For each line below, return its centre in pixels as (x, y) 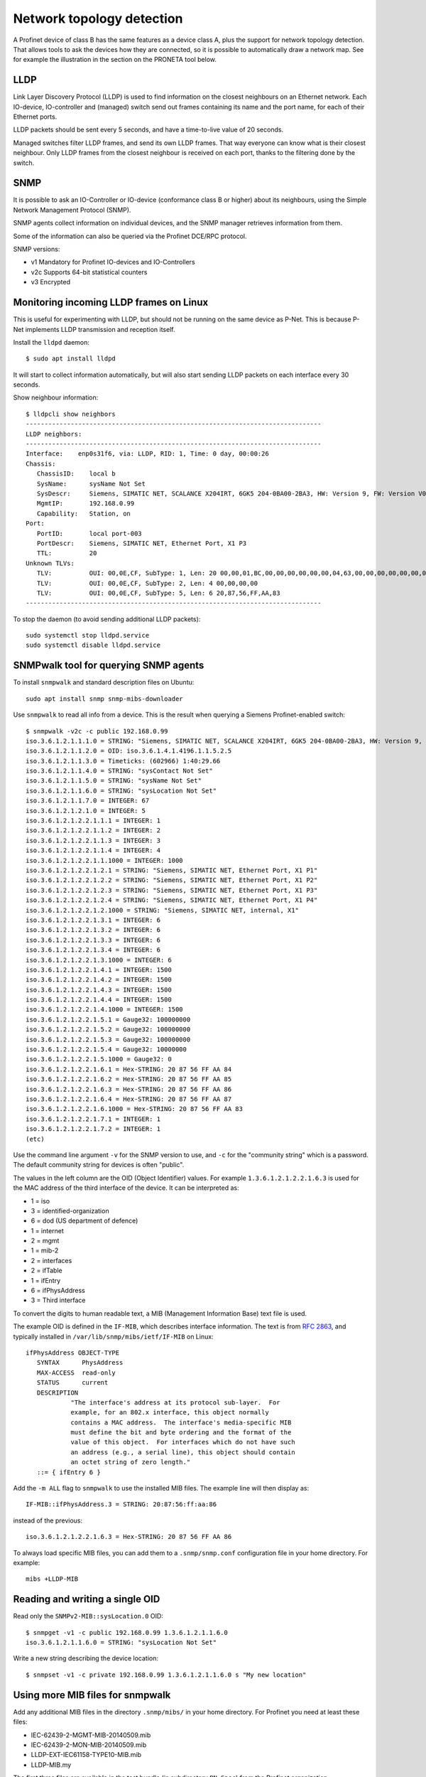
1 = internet (47, 1230)
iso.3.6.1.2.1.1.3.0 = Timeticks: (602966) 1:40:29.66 (123, 761)
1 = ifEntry (46, 1280)
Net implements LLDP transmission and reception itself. (94, 329)
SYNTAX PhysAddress (80, 1363)
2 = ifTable (47, 1271)
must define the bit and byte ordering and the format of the (181, 1433)
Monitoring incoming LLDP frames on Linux (111, 302)
